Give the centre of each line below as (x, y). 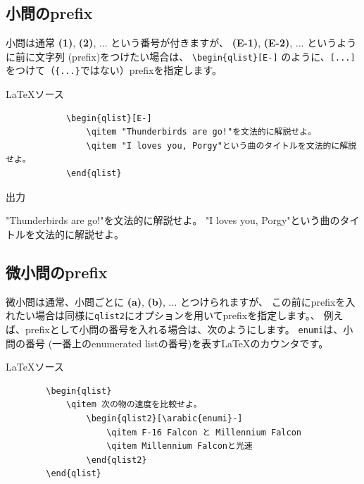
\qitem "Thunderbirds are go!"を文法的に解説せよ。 (201, 132)
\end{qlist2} (117, 460)
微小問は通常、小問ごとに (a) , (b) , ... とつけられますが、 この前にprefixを (176, 301)
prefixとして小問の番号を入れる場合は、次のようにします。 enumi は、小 (189, 329)
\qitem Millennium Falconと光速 (180, 446)
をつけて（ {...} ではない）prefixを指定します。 (114, 70)
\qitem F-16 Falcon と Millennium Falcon (204, 432)
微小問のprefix (57, 272)
